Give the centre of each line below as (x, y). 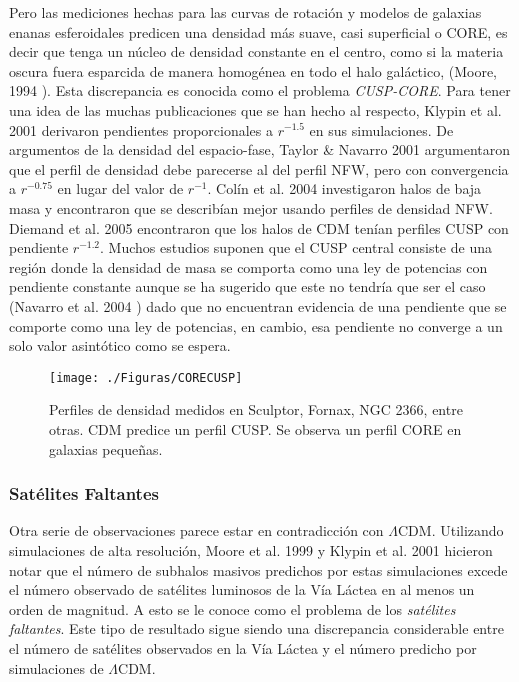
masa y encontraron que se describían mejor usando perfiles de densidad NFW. (251, 207)
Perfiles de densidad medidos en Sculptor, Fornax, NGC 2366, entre (256, 409)
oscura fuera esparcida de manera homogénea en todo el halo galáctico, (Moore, (253, 70)
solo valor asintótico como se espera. (120, 345)
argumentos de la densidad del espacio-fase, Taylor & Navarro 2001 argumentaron (260, 149)
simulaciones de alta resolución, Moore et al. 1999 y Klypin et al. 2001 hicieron (251, 549)
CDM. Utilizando (450, 530)
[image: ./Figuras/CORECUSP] (146, 377)
